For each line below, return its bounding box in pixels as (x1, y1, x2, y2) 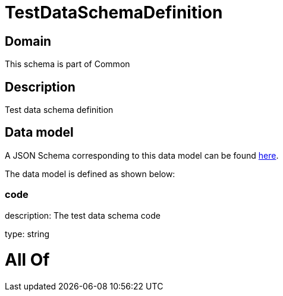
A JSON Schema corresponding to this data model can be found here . (5, 150, 279, 160)
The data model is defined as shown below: (5, 168, 175, 179)
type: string (5, 228, 50, 239)
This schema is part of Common (5, 59, 130, 70)
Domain (5, 33, 52, 49)
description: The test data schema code (5, 210, 161, 221)
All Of (5, 250, 50, 270)
